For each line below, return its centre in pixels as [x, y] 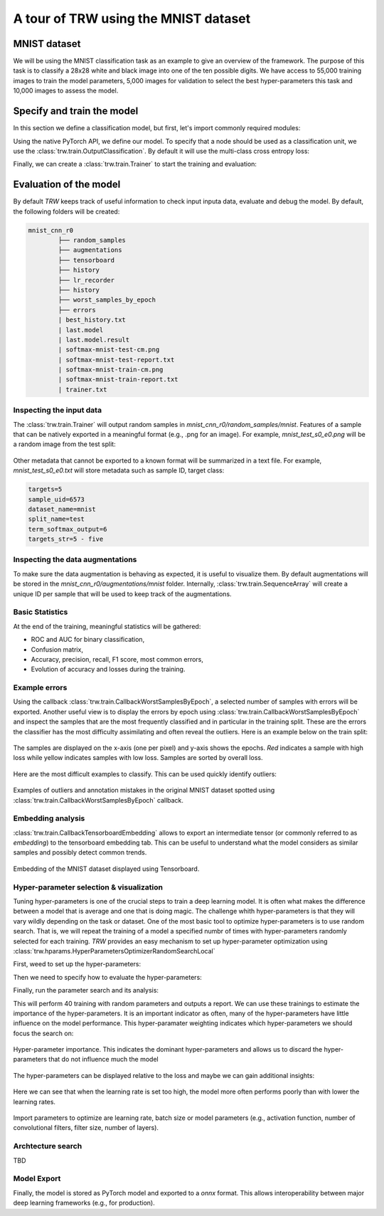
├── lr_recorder [86, 280]
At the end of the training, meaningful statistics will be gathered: [107, 626]
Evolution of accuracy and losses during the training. [108, 670]
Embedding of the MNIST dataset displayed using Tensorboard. [106, 869]
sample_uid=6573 [57, 499]
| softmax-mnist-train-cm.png [111, 370]
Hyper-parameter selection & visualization [88, 887]
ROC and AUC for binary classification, [88, 640]
